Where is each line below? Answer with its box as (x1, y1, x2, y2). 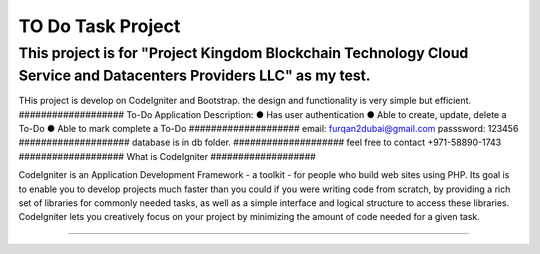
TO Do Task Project (18, 15, 181, 37)
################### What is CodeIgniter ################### (18, 150, 317, 162)
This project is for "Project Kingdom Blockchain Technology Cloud (18, 44, 469, 62)
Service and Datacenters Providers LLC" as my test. (18, 66, 371, 85)
